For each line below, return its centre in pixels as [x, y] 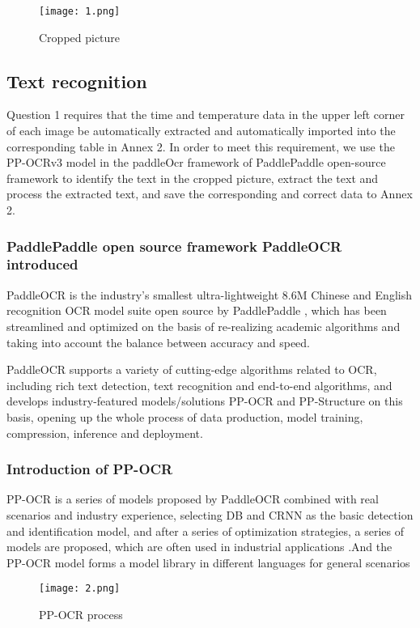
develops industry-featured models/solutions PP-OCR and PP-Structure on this [205, 401]
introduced [42, 264]
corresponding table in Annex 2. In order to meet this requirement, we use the [201, 146]
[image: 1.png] [80, 11]
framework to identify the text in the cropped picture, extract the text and [193, 178]
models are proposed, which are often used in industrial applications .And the [199, 547]
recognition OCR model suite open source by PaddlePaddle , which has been [197, 310]
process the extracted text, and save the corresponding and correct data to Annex [210, 194]
